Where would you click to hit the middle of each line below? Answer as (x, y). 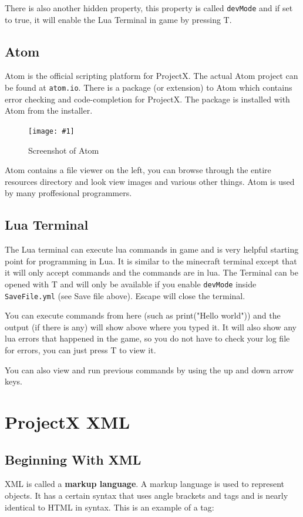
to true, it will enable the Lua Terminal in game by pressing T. (118, 19)
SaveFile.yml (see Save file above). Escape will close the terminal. (125, 295)
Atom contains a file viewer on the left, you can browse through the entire (138, 170)
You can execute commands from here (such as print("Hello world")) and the (143, 315)
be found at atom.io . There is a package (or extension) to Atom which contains (149, 87)
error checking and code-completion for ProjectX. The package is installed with (147, 99)
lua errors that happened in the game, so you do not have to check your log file (147, 338)
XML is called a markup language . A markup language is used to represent (145, 484)
